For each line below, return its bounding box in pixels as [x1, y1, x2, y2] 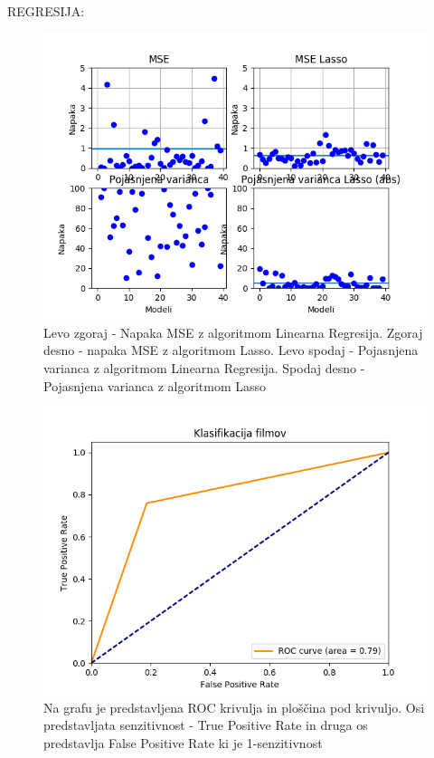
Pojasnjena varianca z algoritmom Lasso [43, 376, 267, 395]
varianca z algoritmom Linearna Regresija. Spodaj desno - [43, 359, 365, 378]
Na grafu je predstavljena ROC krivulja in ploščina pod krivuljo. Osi [43, 697, 425, 716]
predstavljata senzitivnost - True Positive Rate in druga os [43, 715, 368, 734]
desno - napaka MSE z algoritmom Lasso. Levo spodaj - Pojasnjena [43, 341, 419, 360]
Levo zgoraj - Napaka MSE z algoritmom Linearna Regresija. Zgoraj [43, 322, 423, 341]
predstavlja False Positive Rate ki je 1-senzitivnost [43, 733, 323, 752]
